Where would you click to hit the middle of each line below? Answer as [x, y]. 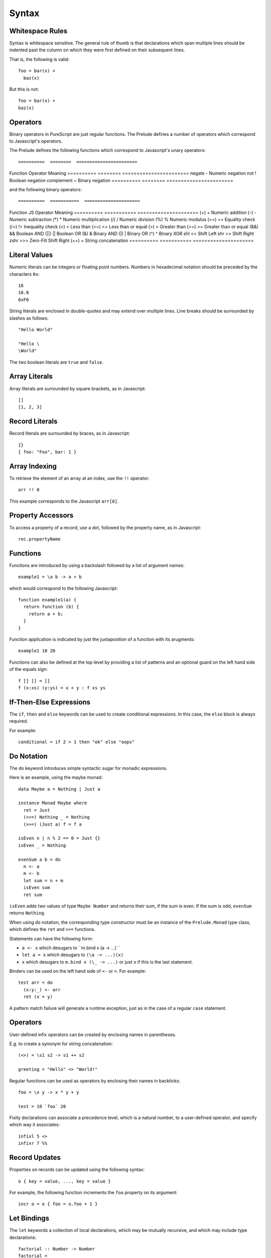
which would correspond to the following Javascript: [63, 588]
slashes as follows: [29, 318]
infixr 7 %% [33, 1143]
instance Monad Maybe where [53, 803]
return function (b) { [51, 607]
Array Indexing [33, 466]
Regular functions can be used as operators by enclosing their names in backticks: [95, 1081]
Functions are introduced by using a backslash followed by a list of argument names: [97, 565]
